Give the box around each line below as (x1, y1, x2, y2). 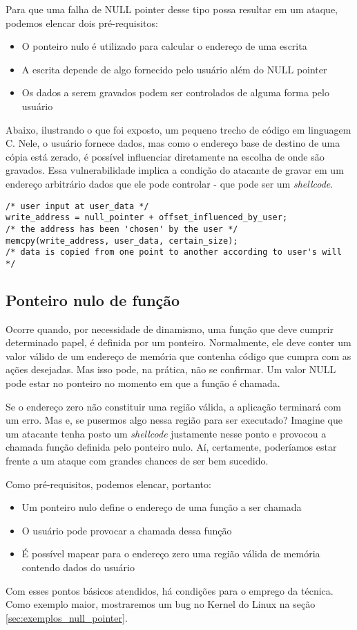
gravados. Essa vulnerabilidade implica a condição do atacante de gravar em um (6, 163, 344, 177)
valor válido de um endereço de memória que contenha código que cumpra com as (6, 348, 351, 363)
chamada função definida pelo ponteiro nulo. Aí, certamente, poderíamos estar (6, 440, 337, 454)
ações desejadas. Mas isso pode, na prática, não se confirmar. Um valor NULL (6, 362, 336, 377)
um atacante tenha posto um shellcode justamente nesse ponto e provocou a (6, 426, 327, 440)
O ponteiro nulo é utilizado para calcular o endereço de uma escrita (21, 39, 307, 53)
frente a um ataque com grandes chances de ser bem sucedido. (6, 453, 269, 468)
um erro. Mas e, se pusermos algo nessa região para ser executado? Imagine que (6, 413, 342, 427)
